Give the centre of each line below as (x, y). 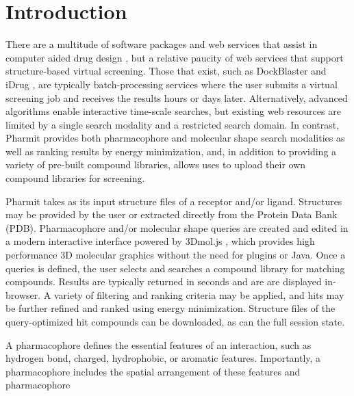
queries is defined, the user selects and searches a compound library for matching (175, 268)
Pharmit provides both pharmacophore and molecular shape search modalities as (175, 138)
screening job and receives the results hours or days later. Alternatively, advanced (177, 97)
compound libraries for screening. (75, 178)
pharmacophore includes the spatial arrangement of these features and (153, 371)
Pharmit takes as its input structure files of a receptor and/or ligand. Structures (174, 201)
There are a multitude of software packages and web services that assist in (162, 44)
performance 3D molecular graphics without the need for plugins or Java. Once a (176, 255)
